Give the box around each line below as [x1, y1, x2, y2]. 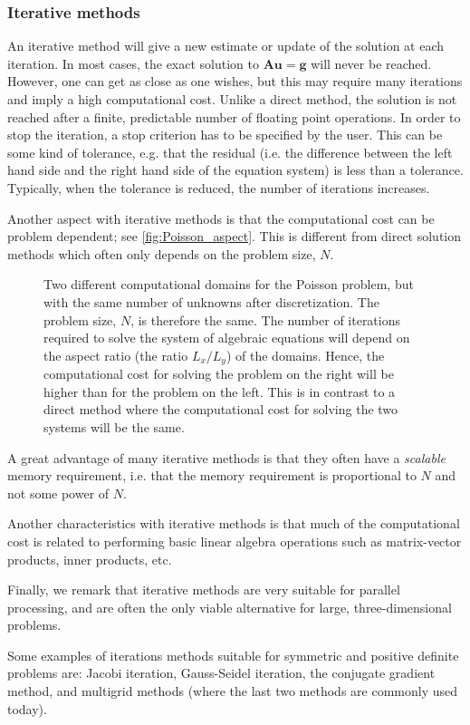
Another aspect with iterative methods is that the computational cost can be [7, 208, 435, 227]
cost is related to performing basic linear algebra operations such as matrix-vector [7, 531, 462, 550]
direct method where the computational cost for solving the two [43, 400, 398, 419]
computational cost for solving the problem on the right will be [43, 364, 394, 383]
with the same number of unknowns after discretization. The [43, 292, 379, 311]
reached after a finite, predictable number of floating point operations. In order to [7, 107, 461, 126]
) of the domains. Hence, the [225, 345, 385, 364]
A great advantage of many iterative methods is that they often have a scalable [7, 448, 446, 467]
